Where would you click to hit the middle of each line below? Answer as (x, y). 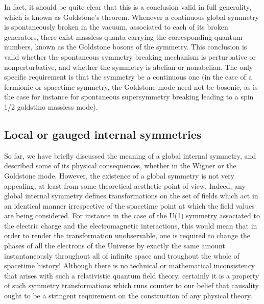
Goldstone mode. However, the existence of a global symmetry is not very (119, 175)
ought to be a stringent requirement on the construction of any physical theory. (128, 296)
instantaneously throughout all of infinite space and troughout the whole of (122, 255)
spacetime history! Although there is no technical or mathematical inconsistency (130, 265)
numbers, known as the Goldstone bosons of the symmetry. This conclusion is (126, 47)
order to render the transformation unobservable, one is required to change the (127, 235)
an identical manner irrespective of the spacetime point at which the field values (129, 205)
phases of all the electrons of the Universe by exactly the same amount (115, 246)
